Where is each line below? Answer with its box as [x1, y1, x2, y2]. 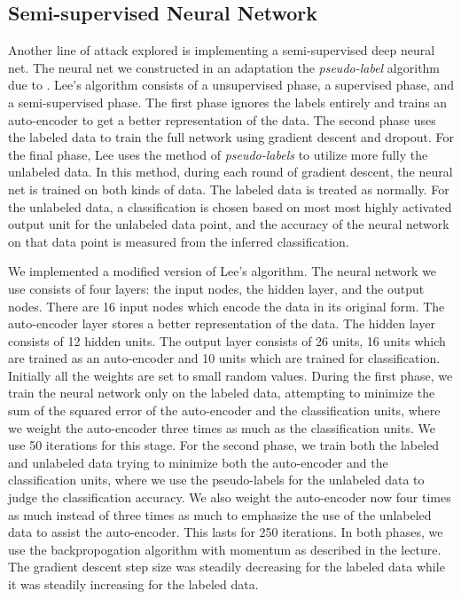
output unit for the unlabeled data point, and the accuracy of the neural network [8, 215, 449, 233]
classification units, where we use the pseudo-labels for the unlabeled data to [8, 470, 425, 489]
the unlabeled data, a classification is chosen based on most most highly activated [8, 197, 452, 216]
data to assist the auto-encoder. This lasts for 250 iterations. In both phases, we [8, 523, 443, 541]
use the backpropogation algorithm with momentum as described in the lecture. [8, 540, 441, 558]
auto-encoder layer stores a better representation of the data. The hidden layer [8, 314, 435, 333]
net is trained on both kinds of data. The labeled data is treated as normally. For [8, 179, 449, 198]
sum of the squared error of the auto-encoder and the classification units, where [8, 401, 441, 420]
